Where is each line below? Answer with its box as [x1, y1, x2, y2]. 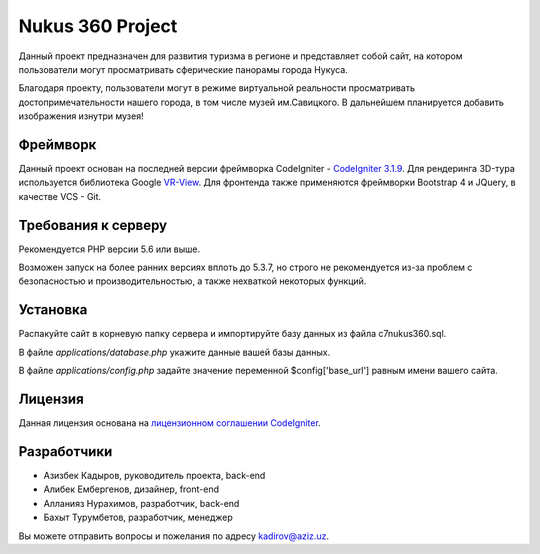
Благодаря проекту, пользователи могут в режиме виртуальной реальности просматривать [18, 82, 415, 94]
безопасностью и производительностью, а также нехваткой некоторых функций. [18, 275, 367, 287]
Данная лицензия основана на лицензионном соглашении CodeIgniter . [18, 417, 322, 429]
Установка [18, 301, 88, 319]
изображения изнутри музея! [18, 110, 144, 122]
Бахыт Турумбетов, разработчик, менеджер [43, 511, 234, 524]
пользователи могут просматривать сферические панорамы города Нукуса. [18, 63, 349, 75]
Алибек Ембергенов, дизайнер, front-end [43, 483, 220, 495]
